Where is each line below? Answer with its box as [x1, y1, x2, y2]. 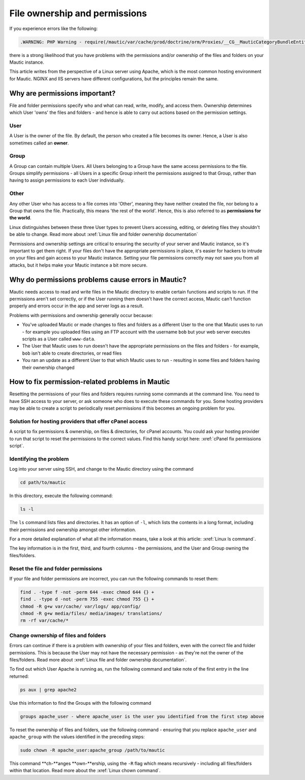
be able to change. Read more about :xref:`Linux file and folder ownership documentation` [9, 232, 198, 238]
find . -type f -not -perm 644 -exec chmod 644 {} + [20, 589, 155, 595]
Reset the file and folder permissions [9, 565, 103, 572]
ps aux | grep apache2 [20, 687, 77, 692]
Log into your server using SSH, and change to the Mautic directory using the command [9, 466, 194, 472]
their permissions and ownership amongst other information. [9, 527, 137, 533]
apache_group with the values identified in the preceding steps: [9, 734, 145, 740]
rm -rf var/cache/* [20, 618, 69, 623]
